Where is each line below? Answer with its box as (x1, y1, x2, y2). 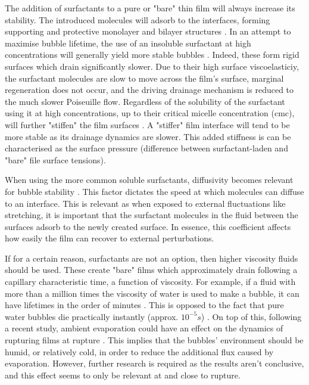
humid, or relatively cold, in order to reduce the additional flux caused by (5, 345, 274, 358)
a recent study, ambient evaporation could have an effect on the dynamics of (5, 322, 283, 334)
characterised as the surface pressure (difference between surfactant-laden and (5, 142, 288, 154)
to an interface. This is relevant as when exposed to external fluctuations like (5, 197, 286, 209)
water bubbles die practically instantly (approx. (5, 310, 179, 322)
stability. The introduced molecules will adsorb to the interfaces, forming (5, 13, 270, 26)
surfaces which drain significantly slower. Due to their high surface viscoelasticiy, (5, 60, 299, 72)
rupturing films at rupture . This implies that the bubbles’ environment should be (5, 334, 304, 346)
